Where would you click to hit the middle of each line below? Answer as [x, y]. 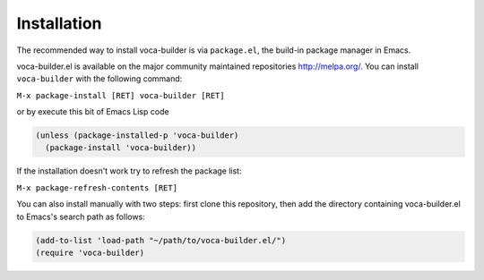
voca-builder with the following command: [99, 79]
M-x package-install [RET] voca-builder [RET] [121, 95]
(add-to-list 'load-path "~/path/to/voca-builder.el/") [161, 240]
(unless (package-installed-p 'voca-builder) [137, 136]
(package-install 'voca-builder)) [121, 148]
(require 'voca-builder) [90, 253]
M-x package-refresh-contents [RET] [97, 187]
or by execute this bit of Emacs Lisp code [93, 112]
